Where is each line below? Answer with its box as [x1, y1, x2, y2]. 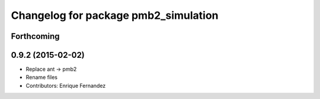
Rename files [25, 74, 57, 81]
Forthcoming [11, 31, 60, 41]
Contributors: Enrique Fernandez [25, 82, 106, 89]
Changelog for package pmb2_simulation [11, 9, 219, 22]
